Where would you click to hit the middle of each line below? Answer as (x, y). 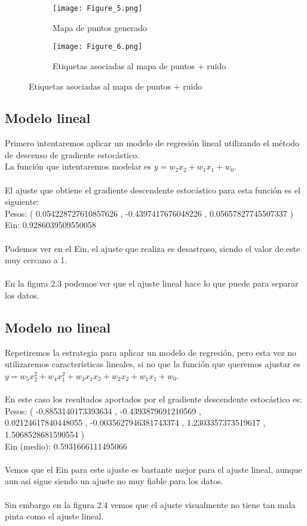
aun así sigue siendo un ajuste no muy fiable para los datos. (114, 481)
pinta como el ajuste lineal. (54, 516)
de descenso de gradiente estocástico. (72, 154)
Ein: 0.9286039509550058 (50, 225)
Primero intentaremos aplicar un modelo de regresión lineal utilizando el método (152, 143)
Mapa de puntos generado (100, 27)
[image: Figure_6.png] (98, 47)
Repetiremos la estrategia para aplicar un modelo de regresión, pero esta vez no (151, 352)
